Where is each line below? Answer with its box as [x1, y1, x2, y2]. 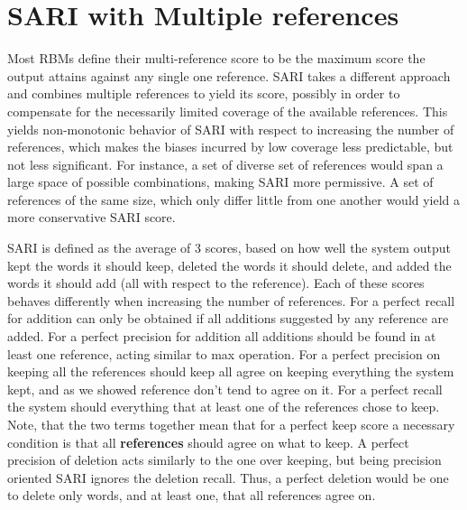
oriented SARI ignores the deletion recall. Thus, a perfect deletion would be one [7, 468, 449, 487]
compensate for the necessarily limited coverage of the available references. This [7, 101, 448, 120]
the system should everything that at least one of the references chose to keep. [7, 397, 440, 416]
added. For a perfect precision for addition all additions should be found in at [7, 327, 436, 346]
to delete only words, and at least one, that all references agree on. [7, 486, 376, 505]
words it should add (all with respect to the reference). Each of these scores [7, 274, 425, 292]
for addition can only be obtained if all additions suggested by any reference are [7, 309, 449, 328]
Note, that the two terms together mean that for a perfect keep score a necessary [7, 415, 455, 433]
